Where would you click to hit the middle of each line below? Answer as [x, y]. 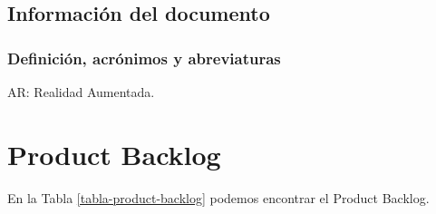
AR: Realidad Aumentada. [81, 92]
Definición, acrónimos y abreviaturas [144, 58]
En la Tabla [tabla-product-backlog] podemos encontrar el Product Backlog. [218, 197]
